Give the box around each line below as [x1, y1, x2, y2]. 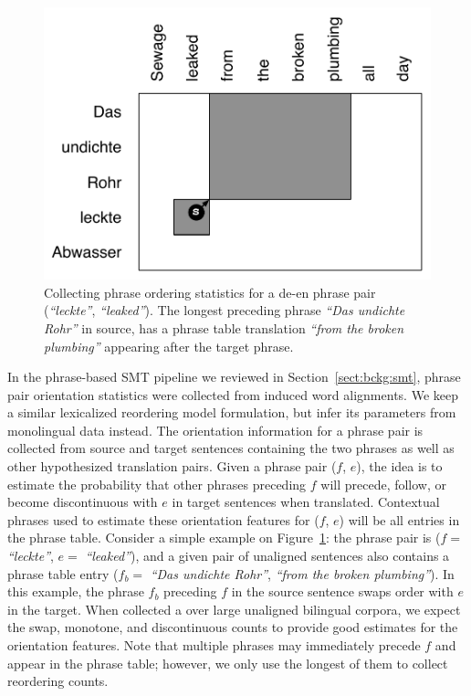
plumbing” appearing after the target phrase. [44, 336, 294, 355]
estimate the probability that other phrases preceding [7, 474, 307, 493]
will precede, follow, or [320, 474, 447, 493]
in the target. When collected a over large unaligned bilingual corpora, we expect [7, 599, 461, 618]
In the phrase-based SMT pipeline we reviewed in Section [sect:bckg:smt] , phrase [7, 367, 461, 386]
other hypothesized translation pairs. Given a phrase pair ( [7, 457, 337, 476]
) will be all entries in [339, 510, 460, 529]
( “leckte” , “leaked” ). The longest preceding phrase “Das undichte [44, 301, 405, 320]
